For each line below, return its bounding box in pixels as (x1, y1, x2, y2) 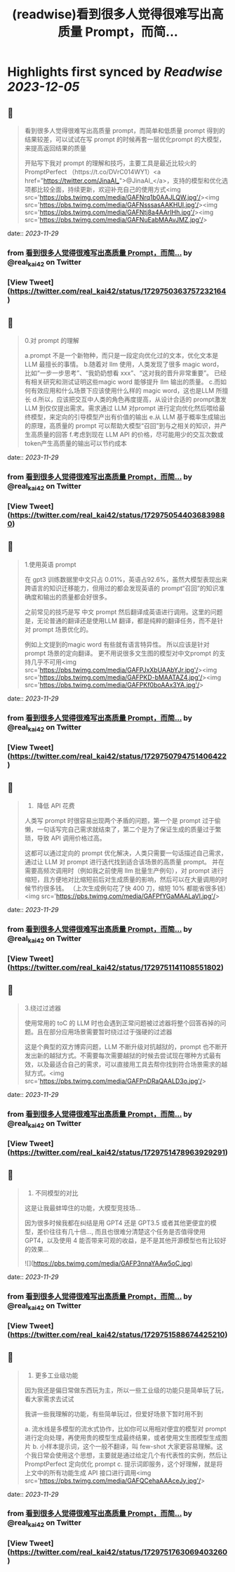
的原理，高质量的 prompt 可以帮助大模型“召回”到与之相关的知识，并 (24, 421, 221, 429)
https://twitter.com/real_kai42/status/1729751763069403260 (10, 1547, 228, 1557)
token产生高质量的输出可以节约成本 (24, 439, 128, 447)
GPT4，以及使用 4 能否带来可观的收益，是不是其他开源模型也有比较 (24, 1236, 221, 1245)
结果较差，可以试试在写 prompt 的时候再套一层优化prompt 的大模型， (24, 135, 226, 143)
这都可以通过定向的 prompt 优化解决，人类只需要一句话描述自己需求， (24, 848, 228, 857)
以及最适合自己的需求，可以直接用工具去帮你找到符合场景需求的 (36, 1060, 222, 1068)
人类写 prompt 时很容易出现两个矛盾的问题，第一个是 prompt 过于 (24, 816, 215, 824)
